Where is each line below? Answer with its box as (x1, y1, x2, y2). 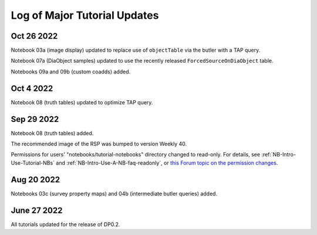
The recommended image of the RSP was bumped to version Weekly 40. (11, 141, 187, 148)
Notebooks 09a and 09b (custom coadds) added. (11, 68, 131, 75)
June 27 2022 (11, 205, 63, 215)
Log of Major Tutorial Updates (11, 9, 159, 22)
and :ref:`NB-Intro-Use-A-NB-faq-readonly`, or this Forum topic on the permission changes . (56, 159, 278, 166)
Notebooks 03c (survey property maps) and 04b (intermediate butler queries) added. (11, 190, 217, 197)
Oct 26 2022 (11, 31, 58, 41)
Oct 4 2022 (11, 83, 53, 93)
